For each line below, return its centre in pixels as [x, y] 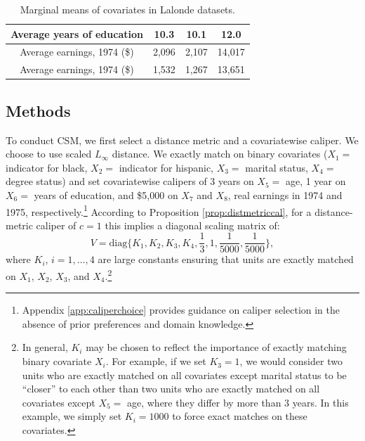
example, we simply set [72, 416]
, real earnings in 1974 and [285, 194]
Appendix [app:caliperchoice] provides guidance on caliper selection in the [181, 310]
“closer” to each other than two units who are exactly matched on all [171, 389]
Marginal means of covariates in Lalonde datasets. [127, 9]
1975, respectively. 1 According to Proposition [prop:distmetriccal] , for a [159, 210]
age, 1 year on [316, 181]
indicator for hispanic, [166, 167]
